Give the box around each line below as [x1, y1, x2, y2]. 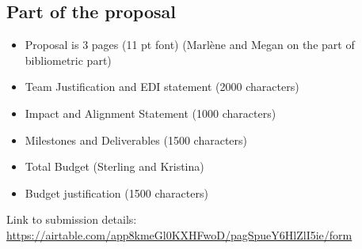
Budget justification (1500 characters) [25, 184, 208, 201]
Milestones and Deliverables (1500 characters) [25, 131, 248, 148]
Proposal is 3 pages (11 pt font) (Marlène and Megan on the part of [25, 36, 355, 53]
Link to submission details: [6, 211, 137, 228]
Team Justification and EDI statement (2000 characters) [25, 78, 299, 95]
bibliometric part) [25, 51, 112, 68]
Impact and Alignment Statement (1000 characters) [25, 104, 276, 121]
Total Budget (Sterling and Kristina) [25, 158, 204, 175]
